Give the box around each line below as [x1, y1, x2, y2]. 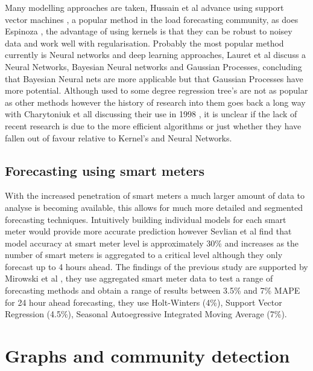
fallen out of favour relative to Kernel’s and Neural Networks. [5, 131, 232, 144]
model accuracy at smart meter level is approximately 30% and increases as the [5, 236, 299, 249]
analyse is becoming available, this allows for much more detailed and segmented [5, 201, 303, 213]
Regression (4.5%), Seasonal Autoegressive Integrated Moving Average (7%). [5, 308, 287, 320]
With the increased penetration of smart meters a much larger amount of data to [5, 189, 305, 202]
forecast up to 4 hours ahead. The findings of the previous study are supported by [5, 260, 308, 273]
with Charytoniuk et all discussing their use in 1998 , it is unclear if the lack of [5, 108, 297, 120]
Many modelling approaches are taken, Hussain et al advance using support [5, 1, 284, 13]
